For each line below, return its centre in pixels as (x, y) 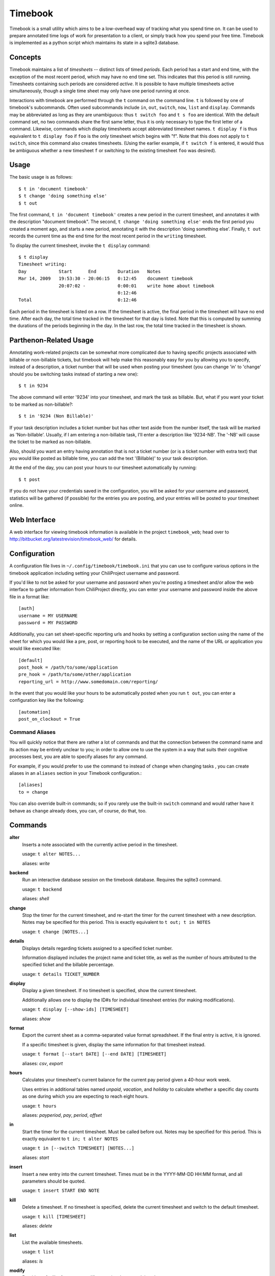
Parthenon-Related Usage (51, 340)
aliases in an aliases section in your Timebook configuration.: (76, 773)
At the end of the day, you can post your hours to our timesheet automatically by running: (103, 468)
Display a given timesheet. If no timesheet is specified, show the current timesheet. (109, 991)
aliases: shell (36, 899)
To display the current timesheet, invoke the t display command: (80, 246)
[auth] (27, 608)
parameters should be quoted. (54, 1181)
